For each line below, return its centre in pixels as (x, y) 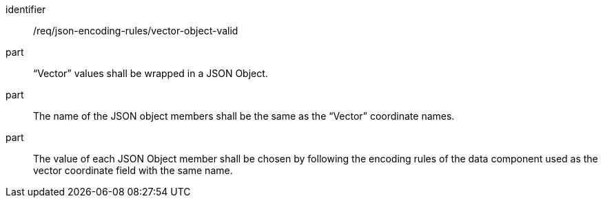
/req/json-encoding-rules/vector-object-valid (136, 31)
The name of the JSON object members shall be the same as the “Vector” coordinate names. (244, 116)
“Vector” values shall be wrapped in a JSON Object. (151, 73)
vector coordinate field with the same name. (133, 170)
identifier (26, 9)
